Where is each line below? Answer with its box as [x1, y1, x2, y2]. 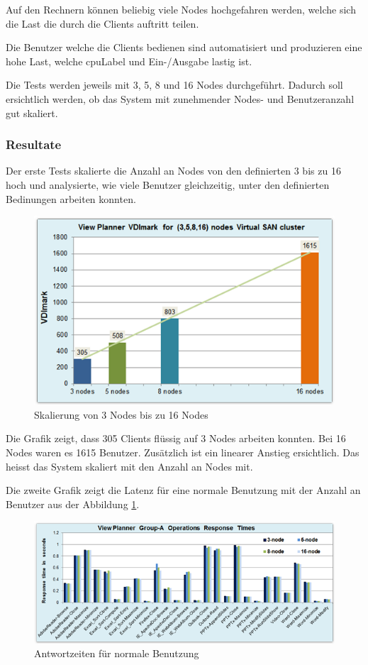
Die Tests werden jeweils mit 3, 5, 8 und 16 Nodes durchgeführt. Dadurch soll [6, 77, 343, 92]
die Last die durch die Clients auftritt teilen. [6, 16, 199, 31]
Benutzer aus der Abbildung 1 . [6, 496, 140, 511]
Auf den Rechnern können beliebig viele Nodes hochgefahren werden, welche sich [6, 2, 356, 16]
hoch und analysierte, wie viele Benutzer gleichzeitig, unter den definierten [6, 177, 330, 192]
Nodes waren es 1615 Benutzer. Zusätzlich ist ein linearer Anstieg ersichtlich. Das [6, 445, 359, 460]
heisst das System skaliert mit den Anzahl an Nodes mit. [6, 458, 253, 473]
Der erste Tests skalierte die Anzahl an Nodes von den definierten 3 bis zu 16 [6, 163, 341, 178]
